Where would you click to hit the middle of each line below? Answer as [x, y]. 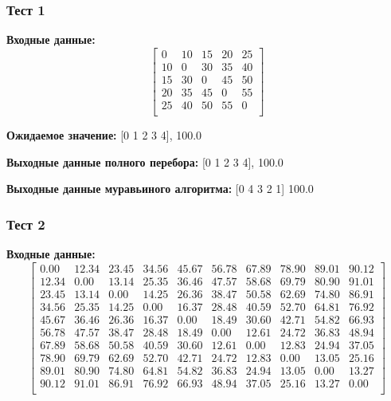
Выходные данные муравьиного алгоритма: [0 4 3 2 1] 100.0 [160, 189]
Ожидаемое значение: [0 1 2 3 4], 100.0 [104, 135]
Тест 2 [26, 224]
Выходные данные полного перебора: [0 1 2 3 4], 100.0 [145, 161]
